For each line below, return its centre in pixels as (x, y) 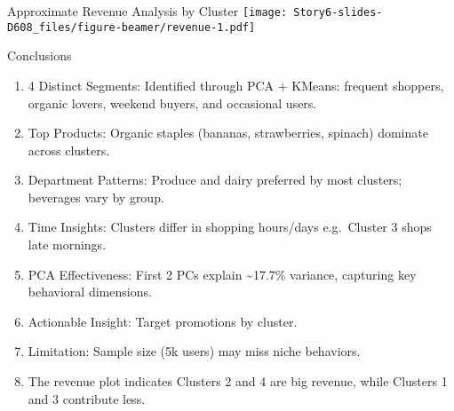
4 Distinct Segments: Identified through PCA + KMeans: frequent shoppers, (236, 85)
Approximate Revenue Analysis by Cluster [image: (147, 11)
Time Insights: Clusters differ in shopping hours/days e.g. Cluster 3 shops (230, 227)
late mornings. (67, 245)
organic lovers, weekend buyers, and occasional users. (172, 103)
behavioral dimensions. (90, 292)
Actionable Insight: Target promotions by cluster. (163, 321)
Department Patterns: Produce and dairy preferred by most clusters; (215, 180)
